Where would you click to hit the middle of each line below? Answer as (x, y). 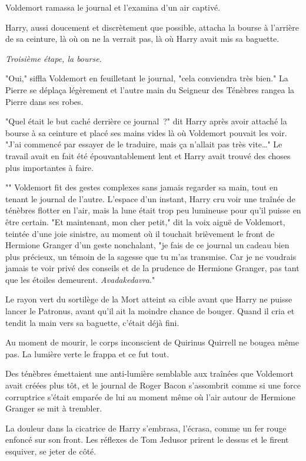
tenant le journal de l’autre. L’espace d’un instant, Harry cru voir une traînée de (150, 198)
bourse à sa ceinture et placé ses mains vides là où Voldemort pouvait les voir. (146, 132)
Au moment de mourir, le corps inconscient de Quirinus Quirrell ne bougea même (152, 342)
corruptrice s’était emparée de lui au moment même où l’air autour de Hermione (150, 396)
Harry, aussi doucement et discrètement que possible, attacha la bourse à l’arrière (152, 27)
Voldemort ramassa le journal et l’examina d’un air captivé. (113, 7)
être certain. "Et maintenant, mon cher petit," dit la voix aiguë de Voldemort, (145, 221)
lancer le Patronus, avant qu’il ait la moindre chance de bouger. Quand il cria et (150, 311)
